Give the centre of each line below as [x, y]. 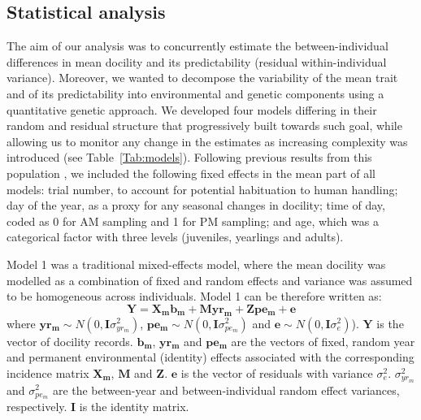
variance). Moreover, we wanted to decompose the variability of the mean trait [202, 78]
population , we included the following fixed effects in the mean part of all [191, 173]
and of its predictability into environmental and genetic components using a [195, 93]
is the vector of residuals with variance [277, 372]
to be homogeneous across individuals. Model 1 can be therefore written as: [194, 296]
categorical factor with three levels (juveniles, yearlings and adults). [175, 237]
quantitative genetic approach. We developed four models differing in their [192, 109]
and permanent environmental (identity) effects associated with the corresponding [210, 357]
